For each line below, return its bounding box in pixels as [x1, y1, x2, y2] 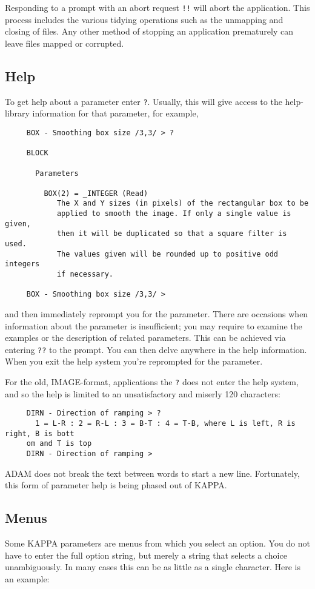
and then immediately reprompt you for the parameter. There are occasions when [5, 308, 308, 320]
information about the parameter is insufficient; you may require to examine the [5, 319, 302, 332]
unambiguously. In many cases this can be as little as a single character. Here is [5, 560, 300, 573]
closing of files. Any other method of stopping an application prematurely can [5, 25, 293, 38]
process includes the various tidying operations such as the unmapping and [5, 13, 283, 25]
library [5, 107, 30, 119]
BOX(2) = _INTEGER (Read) [44, 189, 148, 198]
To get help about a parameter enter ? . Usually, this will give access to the [5, 95, 282, 107]
